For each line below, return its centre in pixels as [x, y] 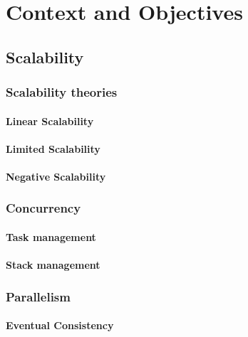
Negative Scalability [56, 176]
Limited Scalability [53, 148]
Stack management [53, 265]
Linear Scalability [50, 121]
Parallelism [38, 296]
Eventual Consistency [60, 325]
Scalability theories [62, 92]
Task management [51, 237]
